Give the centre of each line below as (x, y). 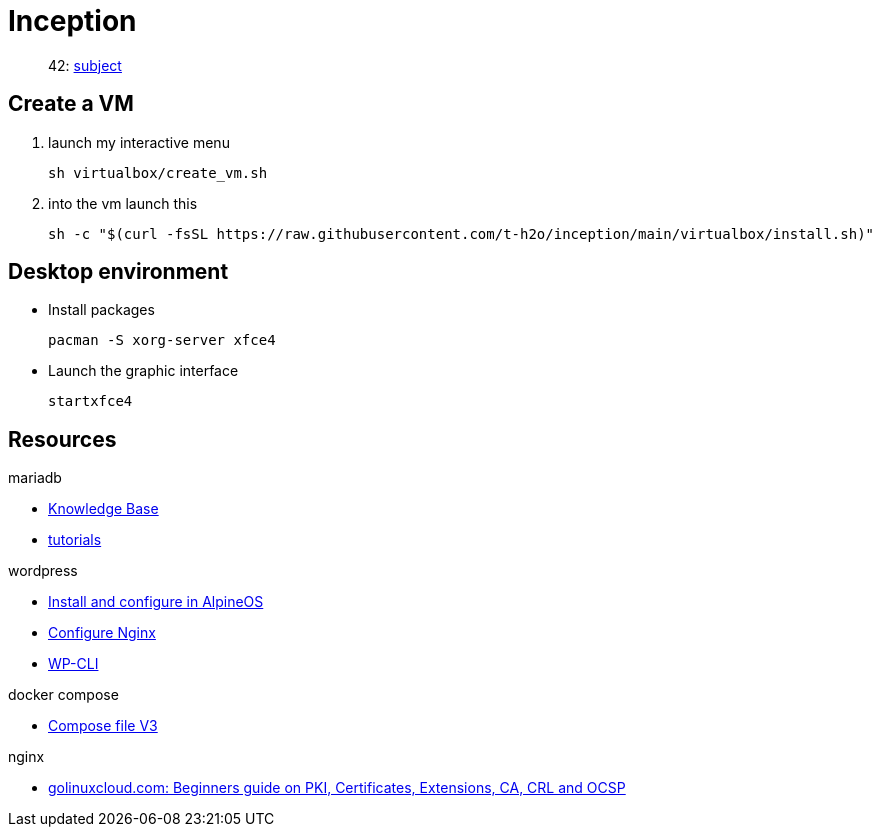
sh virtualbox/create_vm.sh (158, 172)
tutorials (75, 540)
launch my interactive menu (139, 142)
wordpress (43, 571)
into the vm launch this (123, 203)
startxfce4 (90, 401)
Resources (62, 439)
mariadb (35, 478)
